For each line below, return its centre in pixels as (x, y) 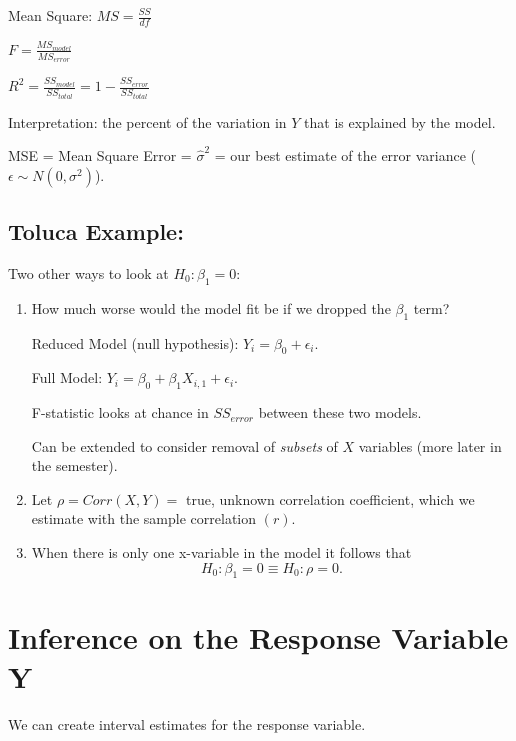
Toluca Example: (96, 231)
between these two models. (340, 412)
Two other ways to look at (88, 272)
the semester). (74, 465)
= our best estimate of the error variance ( (345, 155)
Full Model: (67, 377)
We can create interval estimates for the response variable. (187, 723)
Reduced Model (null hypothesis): (135, 342)
